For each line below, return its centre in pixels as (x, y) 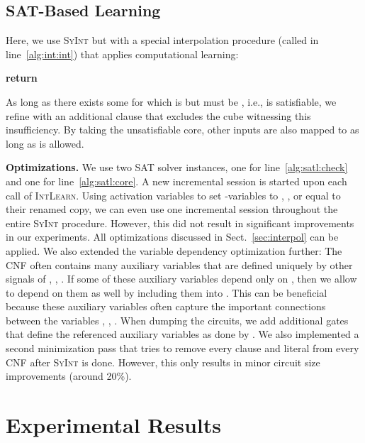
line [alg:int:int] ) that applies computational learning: (122, 54)
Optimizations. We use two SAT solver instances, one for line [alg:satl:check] (177, 167)
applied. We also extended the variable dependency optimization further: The (174, 250)
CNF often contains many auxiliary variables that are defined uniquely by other (179, 264)
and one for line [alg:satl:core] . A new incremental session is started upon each (176, 181)
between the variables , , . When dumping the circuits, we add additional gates (177, 320)
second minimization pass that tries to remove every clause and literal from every (182, 348)
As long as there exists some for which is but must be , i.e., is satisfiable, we (171, 101)
